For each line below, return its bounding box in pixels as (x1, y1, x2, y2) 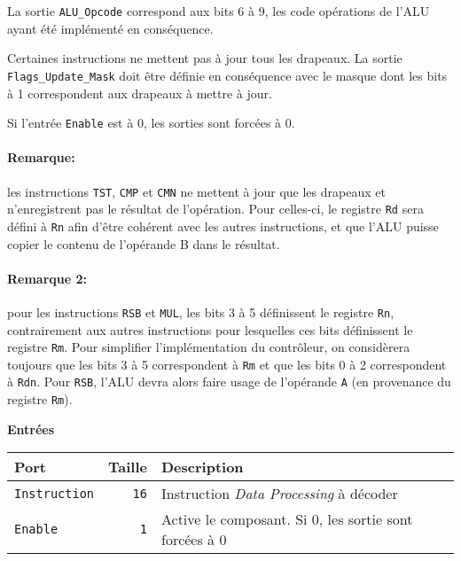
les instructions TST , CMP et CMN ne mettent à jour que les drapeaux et (7, 182, 386, 200)
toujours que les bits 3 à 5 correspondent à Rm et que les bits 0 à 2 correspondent (7, 355, 447, 373)
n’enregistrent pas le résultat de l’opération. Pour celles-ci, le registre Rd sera (7, 199, 424, 218)
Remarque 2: (7, 269, 88, 287)
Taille (108, 456, 147, 478)
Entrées (7, 419, 55, 438)
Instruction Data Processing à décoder (160, 483, 398, 504)
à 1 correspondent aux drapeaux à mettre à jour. (7, 83, 272, 102)
